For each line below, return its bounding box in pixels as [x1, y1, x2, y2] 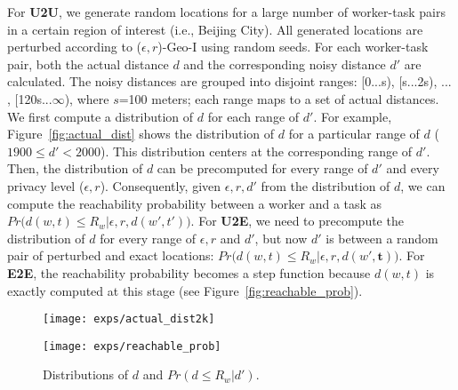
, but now [254, 228, 308, 247]
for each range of [207, 107, 300, 125]
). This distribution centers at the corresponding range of [100, 141, 413, 160]
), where [64, 89, 109, 107]
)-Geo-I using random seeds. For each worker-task [157, 37, 429, 56]
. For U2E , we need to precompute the [190, 211, 404, 230]
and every [386, 159, 439, 178]
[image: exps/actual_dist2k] [43, 313, 215, 326]
